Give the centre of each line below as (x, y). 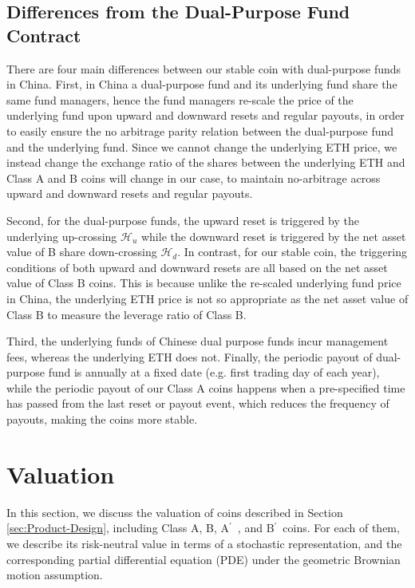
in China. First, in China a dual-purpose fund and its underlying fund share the (202, 84)
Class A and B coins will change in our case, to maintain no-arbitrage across (194, 178)
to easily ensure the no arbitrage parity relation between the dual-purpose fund (200, 130)
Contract (44, 35)
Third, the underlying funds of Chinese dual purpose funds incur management (198, 341)
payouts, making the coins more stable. (102, 419)
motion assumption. (55, 575)
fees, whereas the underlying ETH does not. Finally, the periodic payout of (190, 356)
